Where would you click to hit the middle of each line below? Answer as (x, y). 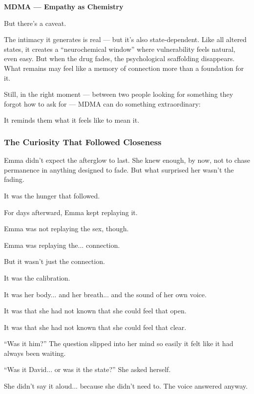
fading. (14, 179)
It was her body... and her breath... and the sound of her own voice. (105, 294)
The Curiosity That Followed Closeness (83, 142)
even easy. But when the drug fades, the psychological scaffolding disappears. (119, 58)
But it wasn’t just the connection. (54, 261)
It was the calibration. (37, 277)
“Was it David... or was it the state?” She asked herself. (87, 369)
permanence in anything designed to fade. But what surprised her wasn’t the (119, 169)
